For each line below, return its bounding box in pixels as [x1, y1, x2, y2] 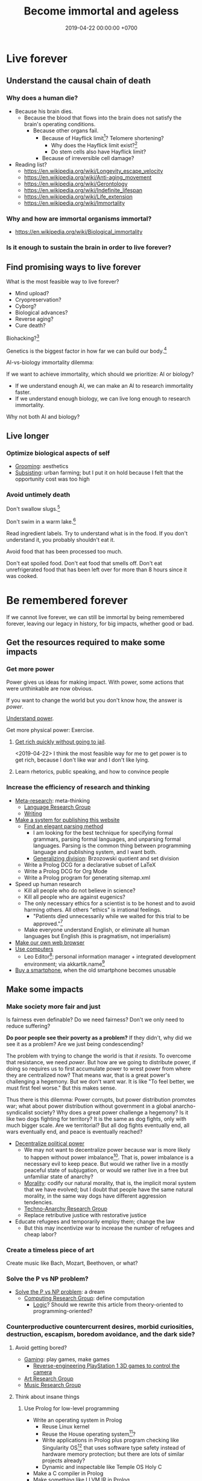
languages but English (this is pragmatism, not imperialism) [24, 933, 171, 940]
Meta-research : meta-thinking [14, 797, 90, 804]
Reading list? [14, 161, 47, 168]
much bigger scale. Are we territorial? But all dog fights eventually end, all [6, 1122, 190, 1129]
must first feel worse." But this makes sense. [6, 1084, 117, 1091]
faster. [14, 388, 31, 396]
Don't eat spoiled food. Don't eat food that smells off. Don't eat [6, 559, 163, 567]
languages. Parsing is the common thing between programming [33, 841, 191, 849]
